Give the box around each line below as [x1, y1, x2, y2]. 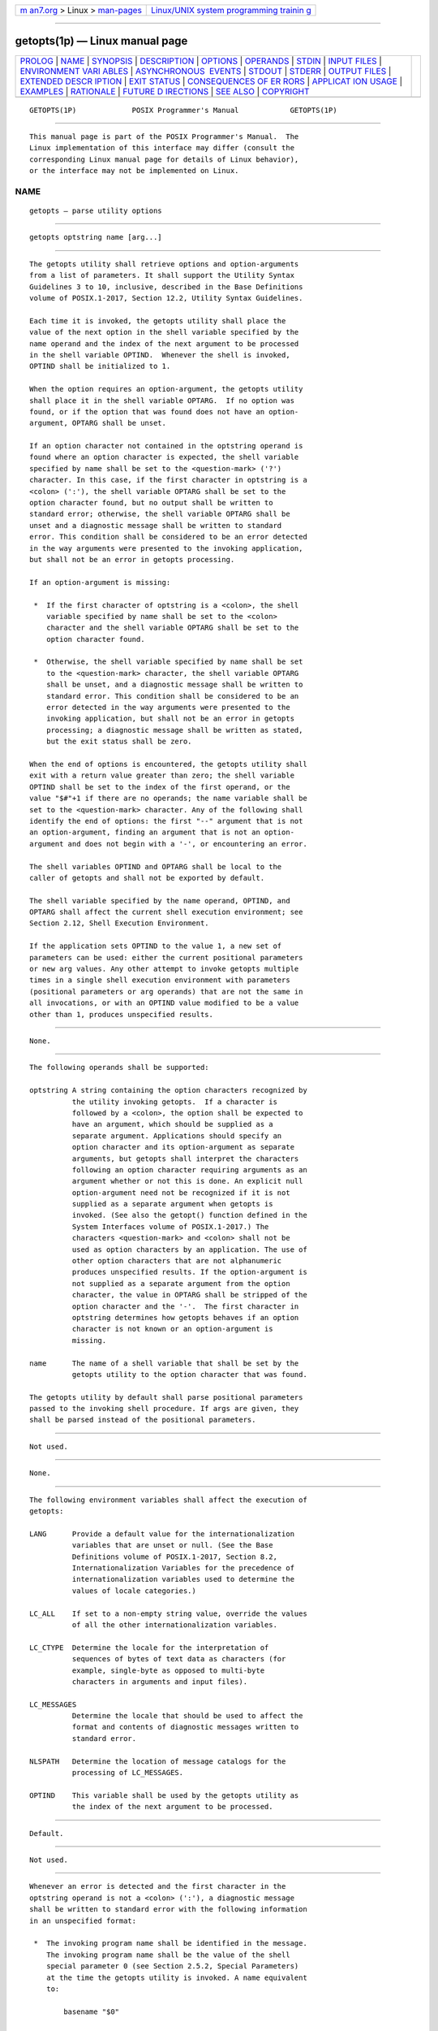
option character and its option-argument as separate [71, 1142, 295, 1152]
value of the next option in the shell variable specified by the [29, 327, 299, 337]
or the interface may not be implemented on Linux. [29, 167, 239, 175]
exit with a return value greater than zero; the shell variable [29, 771, 295, 780]
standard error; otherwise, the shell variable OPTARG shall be [29, 509, 291, 519]
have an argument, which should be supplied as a [71, 1119, 273, 1129]
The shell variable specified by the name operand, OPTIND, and [29, 896, 291, 905]
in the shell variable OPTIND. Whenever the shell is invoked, [29, 350, 291, 359]
